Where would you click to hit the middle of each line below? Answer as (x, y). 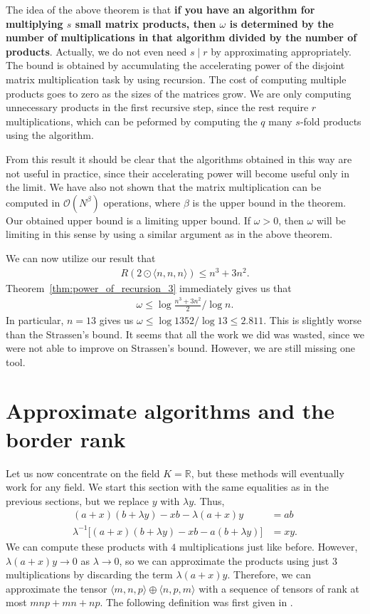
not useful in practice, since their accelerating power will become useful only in (178, 173)
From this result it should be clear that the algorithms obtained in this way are (179, 158)
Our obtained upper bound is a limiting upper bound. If (128, 220)
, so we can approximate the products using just (224, 560)
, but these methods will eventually (268, 473)
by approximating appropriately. (281, 51)
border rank (66, 438)
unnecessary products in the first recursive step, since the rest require (157, 107)
